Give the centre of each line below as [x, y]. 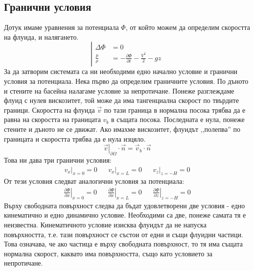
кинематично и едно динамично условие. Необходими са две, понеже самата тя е [125, 215]
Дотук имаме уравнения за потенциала [61, 27]
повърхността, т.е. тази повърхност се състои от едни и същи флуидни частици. [124, 234]
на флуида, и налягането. [41, 37]
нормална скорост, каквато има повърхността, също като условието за [108, 253]
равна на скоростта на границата [52, 119]
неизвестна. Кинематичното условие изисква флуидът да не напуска [105, 224]
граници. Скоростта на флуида [49, 110]
